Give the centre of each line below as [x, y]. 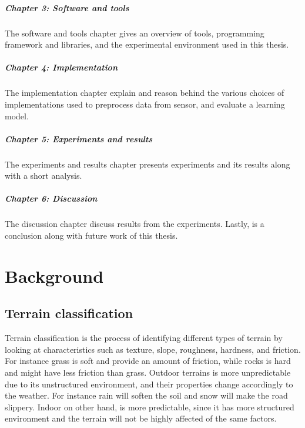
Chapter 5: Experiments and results [79, 138]
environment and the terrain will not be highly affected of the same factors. [141, 418]
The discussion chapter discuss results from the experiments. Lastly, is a [135, 224]
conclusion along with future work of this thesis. [91, 235]
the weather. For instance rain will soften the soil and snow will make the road [146, 395]
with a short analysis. [43, 175]
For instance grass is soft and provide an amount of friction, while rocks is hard [148, 361]
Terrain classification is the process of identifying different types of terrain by [144, 338]
